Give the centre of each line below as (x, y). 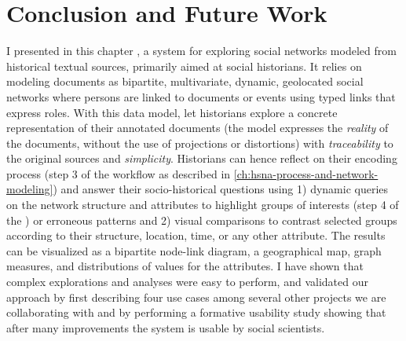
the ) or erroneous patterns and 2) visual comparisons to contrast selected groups (202, 220)
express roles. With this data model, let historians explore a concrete (172, 112)
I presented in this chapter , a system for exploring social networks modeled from (201, 51)
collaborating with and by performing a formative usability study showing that (196, 312)
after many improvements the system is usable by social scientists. (166, 327)
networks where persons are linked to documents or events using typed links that (201, 96)
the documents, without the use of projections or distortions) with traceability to (200, 143)
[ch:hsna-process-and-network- (306, 173)
